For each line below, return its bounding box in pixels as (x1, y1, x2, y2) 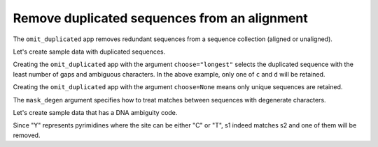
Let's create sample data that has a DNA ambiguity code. (13, 108, 178, 116)
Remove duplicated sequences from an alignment (13, 10, 308, 26)
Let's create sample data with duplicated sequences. (13, 47, 166, 56)
